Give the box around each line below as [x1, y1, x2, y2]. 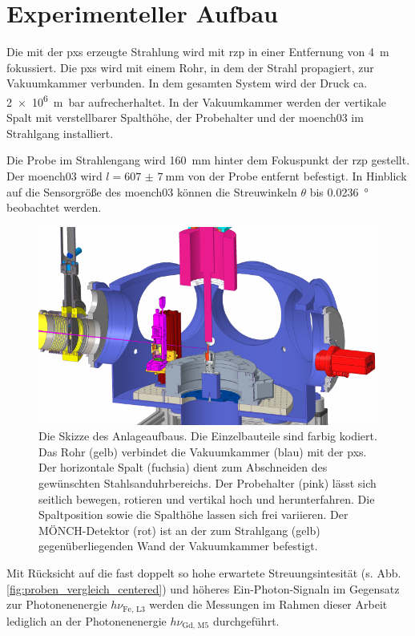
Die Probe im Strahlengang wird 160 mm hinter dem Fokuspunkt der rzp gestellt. [6, 152, 410, 168]
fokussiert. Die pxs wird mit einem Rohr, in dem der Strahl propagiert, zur [6, 59, 374, 75]
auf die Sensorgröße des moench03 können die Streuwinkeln [6, 183, 297, 200]
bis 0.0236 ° [309, 183, 369, 200]
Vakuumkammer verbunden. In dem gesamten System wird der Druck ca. [6, 75, 368, 91]
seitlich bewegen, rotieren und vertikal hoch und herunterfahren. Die [38, 490, 375, 507]
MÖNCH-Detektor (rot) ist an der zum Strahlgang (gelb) [38, 521, 320, 538]
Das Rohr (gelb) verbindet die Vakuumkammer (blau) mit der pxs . [38, 443, 367, 460]
